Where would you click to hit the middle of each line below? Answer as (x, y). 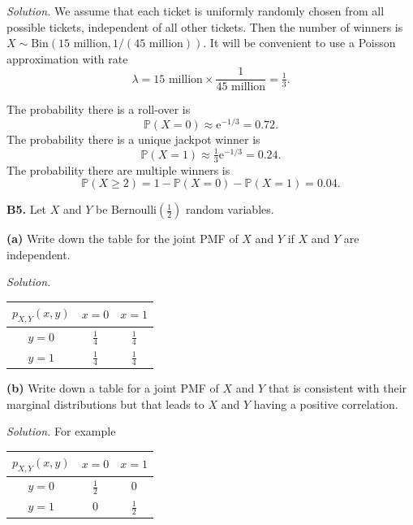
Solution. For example (61, 431)
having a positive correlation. (326, 404)
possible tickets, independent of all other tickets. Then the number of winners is (205, 26)
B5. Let (27, 209)
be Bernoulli (126, 209)
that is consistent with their (338, 387)
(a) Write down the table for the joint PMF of (123, 239)
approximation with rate (67, 58)
